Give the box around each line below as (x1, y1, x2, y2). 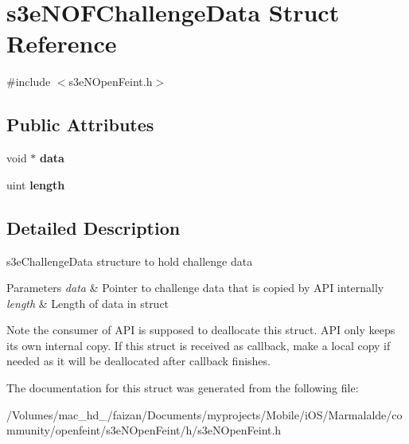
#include (6, 73, 51, 90)
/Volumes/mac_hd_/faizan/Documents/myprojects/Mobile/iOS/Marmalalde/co (6, 406, 403, 423)
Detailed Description (6, 215, 181, 240)
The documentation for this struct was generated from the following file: (6, 380, 359, 396)
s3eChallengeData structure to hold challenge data (6, 252, 253, 269)
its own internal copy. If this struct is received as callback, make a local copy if (6, 337, 391, 353)
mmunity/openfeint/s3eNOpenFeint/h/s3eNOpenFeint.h (6, 422, 282, 438)
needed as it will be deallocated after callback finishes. (6, 352, 271, 369)
